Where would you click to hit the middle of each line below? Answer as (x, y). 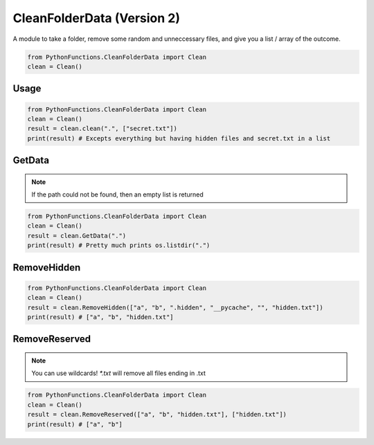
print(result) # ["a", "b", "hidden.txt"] (100, 317)
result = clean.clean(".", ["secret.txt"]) (103, 129)
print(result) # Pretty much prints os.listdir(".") (119, 245)
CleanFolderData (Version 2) (96, 18)
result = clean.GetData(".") (77, 236)
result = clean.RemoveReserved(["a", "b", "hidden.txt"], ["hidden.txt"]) (157, 415)
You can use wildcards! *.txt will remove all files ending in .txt (118, 373)
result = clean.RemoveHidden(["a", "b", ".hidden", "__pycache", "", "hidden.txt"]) (175, 307)
